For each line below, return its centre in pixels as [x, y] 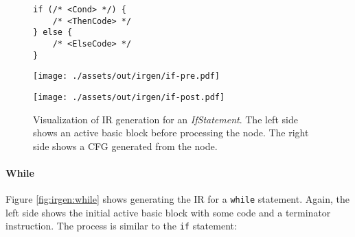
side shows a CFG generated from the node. [125, 146]
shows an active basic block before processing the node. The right [171, 133]
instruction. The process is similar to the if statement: [121, 226]
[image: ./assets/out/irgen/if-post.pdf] [129, 97]
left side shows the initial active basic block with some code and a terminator [168, 212]
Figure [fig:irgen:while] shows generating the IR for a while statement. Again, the [177, 199]
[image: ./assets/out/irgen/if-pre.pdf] [127, 76]
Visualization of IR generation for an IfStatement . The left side [165, 119]
